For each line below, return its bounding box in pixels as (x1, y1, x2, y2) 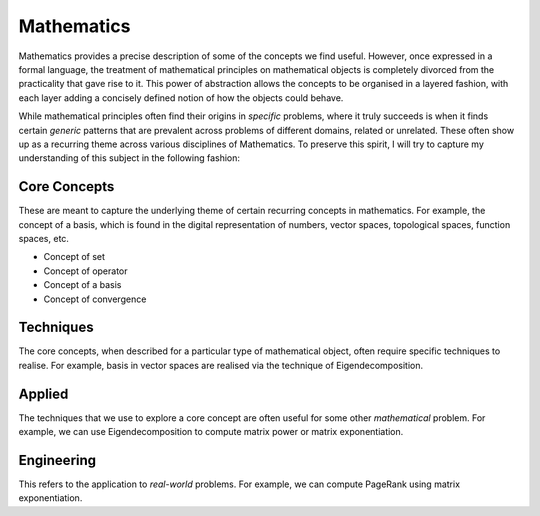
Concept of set (43, 251, 105, 263)
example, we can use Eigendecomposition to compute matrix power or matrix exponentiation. (18, 426, 404, 438)
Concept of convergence (43, 293, 147, 305)
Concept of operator (43, 265, 129, 277)
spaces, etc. (18, 232, 70, 244)
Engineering (18, 451, 97, 469)
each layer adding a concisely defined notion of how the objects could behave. (18, 91, 344, 104)
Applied (18, 385, 69, 402)
